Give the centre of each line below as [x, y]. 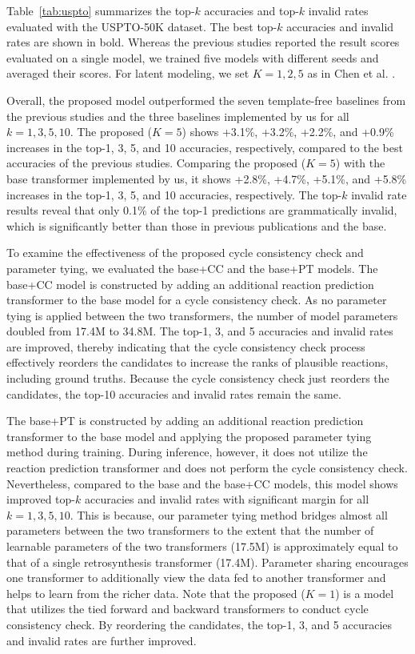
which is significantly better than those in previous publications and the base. [197, 225]
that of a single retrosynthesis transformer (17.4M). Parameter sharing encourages [207, 562]
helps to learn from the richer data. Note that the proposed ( [156, 593]
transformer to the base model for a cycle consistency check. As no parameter [197, 300]
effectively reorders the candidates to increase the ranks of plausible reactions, [198, 362]
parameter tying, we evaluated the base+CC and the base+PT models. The [192, 268]
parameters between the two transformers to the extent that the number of [190, 530]
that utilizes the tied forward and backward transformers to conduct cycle [188, 609]
